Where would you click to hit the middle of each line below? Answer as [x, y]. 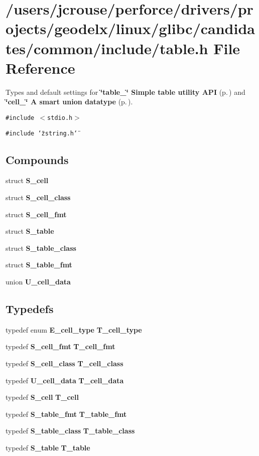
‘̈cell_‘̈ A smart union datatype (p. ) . [69, 102]
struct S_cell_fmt [36, 214]
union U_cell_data [38, 281]
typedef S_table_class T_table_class [70, 431]
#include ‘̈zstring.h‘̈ [42, 133]
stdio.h [60, 118]
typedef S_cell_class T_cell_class [64, 363]
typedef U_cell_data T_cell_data [65, 380]
